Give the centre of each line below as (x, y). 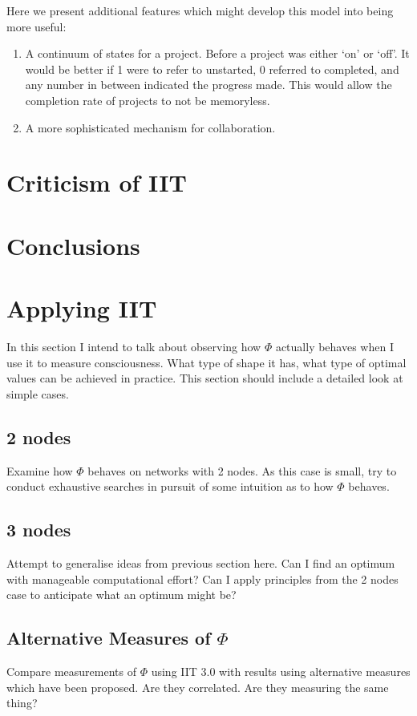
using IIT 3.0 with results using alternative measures (281, 671)
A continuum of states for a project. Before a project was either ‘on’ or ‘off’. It (217, 53)
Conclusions (73, 245)
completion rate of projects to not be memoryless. (148, 100)
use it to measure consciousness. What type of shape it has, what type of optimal (206, 362)
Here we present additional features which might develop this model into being (200, 10)
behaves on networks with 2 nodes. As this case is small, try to (242, 470)
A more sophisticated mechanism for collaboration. (150, 127)
